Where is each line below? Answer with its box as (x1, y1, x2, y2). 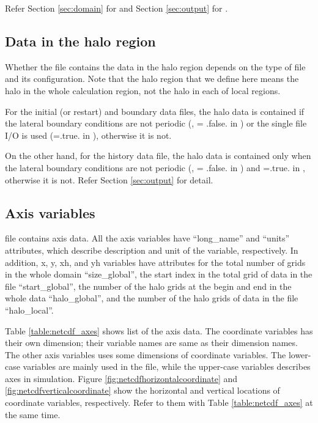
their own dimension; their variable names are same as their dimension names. (5, 336, 298, 349)
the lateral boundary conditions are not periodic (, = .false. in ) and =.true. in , (5, 161, 305, 174)
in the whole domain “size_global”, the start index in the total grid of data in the (5, 268, 312, 281)
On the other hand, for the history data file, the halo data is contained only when (5, 149, 311, 162)
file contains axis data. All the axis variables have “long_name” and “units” (5, 232, 290, 245)
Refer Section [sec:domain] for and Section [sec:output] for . (5, 2, 228, 14)
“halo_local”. (5, 303, 54, 316)
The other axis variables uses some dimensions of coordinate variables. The (5, 348, 286, 361)
